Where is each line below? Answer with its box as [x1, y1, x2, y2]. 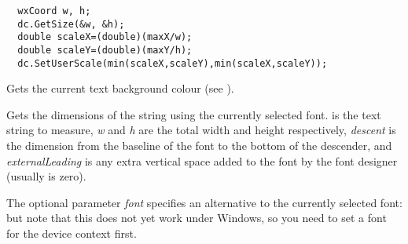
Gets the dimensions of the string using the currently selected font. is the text [6, 106, 381, 122]
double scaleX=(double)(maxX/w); [17, 31, 193, 43]
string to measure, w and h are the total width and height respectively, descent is [6, 122, 396, 138]
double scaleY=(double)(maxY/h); [17, 44, 193, 56]
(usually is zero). [6, 168, 86, 184]
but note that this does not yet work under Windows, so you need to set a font [6, 209, 387, 226]
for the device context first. [6, 225, 137, 242]
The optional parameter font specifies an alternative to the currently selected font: [6, 194, 402, 210]
